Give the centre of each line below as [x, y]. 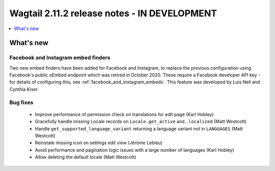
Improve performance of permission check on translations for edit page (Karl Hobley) [124, 114]
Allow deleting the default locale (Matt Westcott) [86, 157]
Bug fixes [21, 102]
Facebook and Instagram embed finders [60, 58]
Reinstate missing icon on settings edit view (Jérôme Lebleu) [99, 143]
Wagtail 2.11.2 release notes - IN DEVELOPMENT [113, 13]
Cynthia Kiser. [24, 89]
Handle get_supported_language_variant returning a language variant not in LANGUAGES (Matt [139, 129]
